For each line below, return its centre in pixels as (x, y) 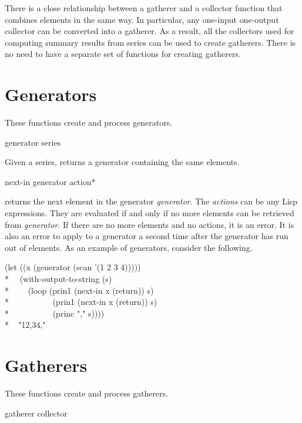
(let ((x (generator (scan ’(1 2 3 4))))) (73, 267)
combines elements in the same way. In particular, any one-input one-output (142, 19)
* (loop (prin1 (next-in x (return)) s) (79, 290)
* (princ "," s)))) (55, 313)
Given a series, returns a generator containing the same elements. (122, 162)
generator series (33, 142)
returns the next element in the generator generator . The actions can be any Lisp (151, 201)
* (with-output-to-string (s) (58, 279)
